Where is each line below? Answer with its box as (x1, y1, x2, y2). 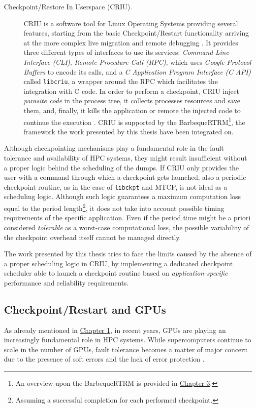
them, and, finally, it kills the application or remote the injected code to (24, 105, 241, 115)
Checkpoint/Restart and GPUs (4, 301, 166, 317)
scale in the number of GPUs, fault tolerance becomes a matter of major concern (4, 344, 248, 354)
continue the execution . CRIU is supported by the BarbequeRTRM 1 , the (24, 115, 245, 127)
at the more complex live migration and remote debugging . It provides (24, 37, 238, 47)
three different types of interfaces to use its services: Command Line (24, 47, 229, 57)
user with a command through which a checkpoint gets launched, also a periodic (4, 172, 246, 182)
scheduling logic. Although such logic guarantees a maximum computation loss (4, 191, 241, 202)
